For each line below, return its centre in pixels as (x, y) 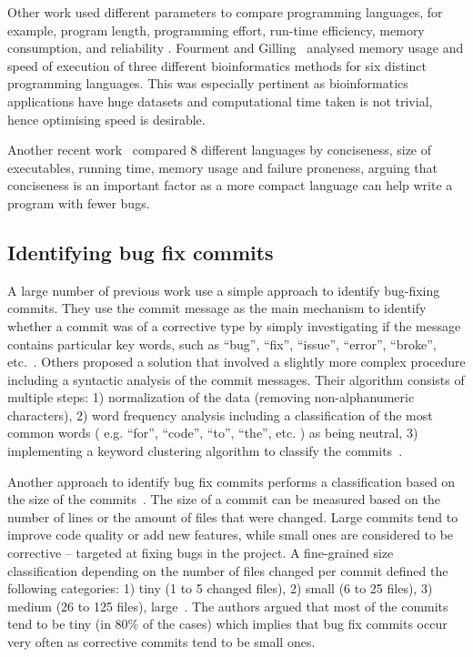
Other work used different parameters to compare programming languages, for (225, 12)
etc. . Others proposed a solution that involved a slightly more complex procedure (236, 362)
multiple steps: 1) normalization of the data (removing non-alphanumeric (211, 397)
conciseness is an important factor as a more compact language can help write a (230, 185)
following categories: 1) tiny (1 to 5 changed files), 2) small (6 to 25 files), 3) (220, 588)
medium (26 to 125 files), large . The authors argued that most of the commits (228, 606)
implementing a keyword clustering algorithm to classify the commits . (205, 451)
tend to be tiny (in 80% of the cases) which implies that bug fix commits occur (227, 624)
